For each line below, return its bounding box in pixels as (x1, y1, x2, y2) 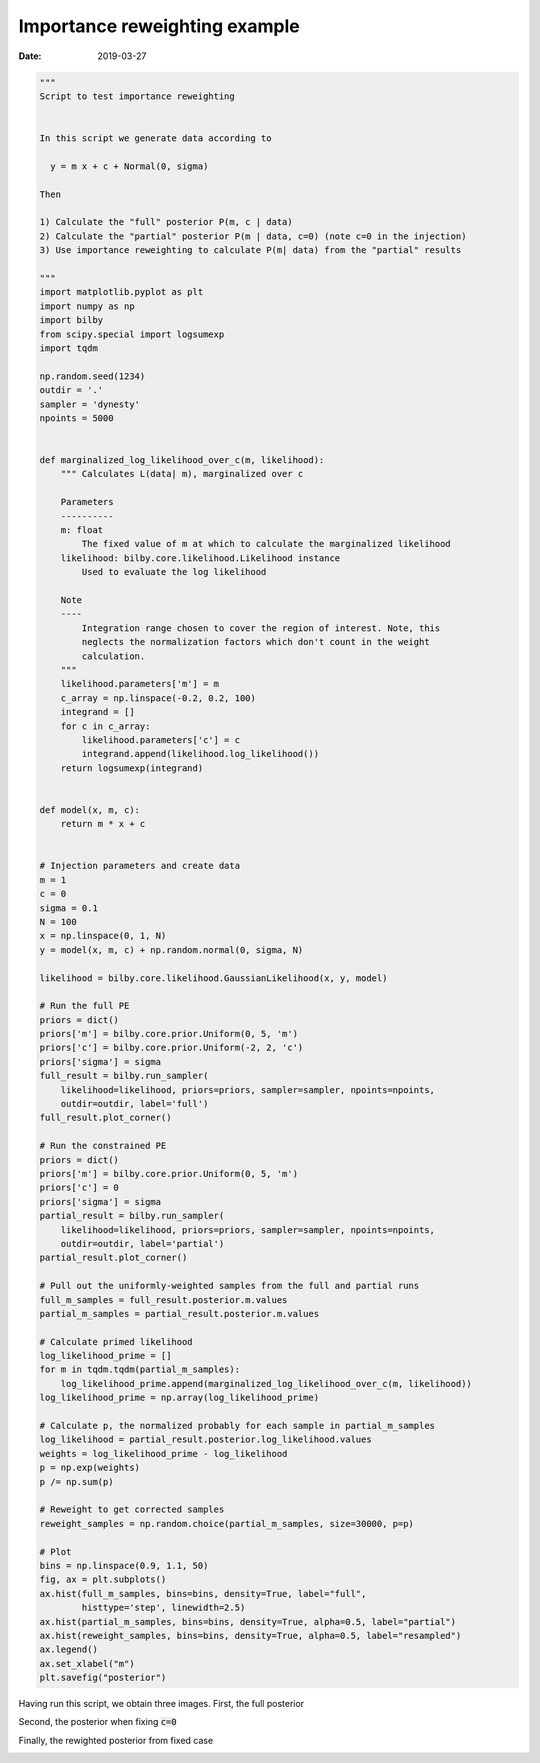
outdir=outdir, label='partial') (60, 1238, 225, 1249)
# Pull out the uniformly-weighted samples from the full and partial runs (39, 1280, 420, 1292)
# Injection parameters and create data (39, 860, 240, 872)
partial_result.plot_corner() (39, 1252, 188, 1264)
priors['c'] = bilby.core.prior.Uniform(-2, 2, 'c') (39, 1042, 304, 1054)
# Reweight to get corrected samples (39, 1504, 225, 1515)
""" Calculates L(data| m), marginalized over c (60, 468, 304, 480)
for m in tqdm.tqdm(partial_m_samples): (39, 1364, 240, 1375)
